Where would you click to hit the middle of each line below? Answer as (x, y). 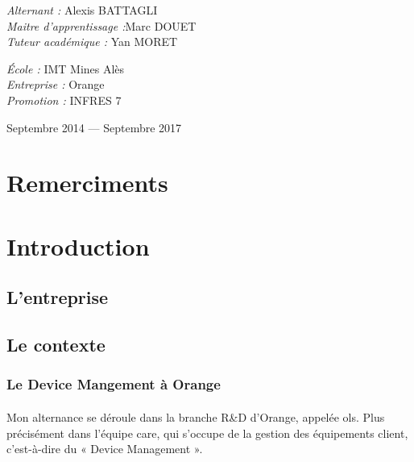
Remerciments (87, 183)
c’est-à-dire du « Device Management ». (105, 449)
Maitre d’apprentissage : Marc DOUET (101, 25)
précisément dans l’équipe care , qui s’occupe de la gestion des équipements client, (207, 433)
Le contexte (56, 345)
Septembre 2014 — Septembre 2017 (94, 127)
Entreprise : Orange (56, 84)
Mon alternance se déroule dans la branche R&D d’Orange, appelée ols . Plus (196, 416)
